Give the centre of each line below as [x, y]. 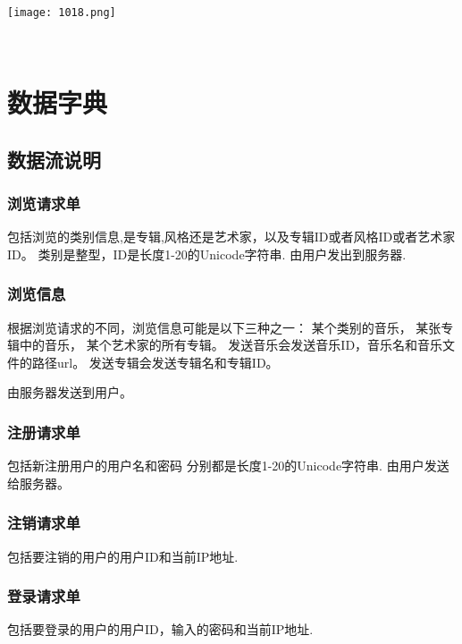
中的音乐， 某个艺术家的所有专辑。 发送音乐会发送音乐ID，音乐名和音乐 [231, 345]
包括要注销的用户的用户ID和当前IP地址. [123, 556]
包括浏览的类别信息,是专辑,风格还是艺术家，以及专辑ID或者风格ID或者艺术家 [231, 237]
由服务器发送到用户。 [70, 392]
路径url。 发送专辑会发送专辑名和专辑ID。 [155, 362]
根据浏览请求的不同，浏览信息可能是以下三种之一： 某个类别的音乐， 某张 [224, 327]
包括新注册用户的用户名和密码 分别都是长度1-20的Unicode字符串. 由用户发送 [228, 466]
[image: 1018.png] [62, 12]
